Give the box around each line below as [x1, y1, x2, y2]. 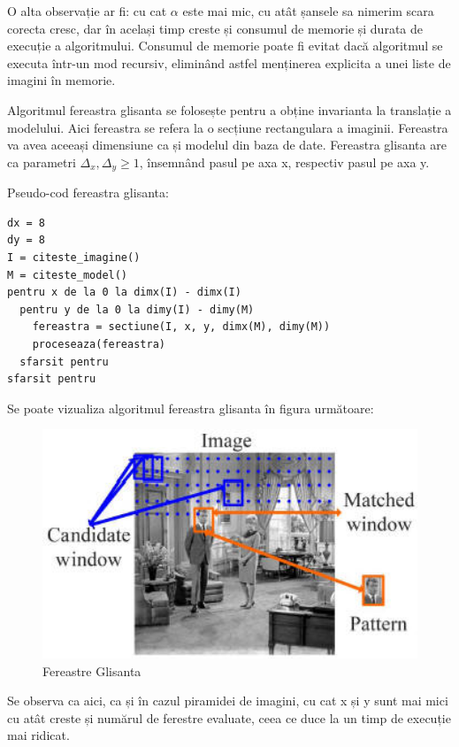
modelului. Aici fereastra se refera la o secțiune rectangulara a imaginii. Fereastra [7, 118, 448, 136]
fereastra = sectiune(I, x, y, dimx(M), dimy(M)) [32, 320, 331, 334]
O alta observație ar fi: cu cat [7, 2, 167, 19]
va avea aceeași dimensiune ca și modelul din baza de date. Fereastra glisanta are [7, 135, 447, 154]
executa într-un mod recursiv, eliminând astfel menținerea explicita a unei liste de [7, 53, 451, 72]
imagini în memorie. [7, 71, 116, 89]
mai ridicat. [7, 726, 70, 744]
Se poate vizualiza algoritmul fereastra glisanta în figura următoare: [7, 398, 374, 417]
